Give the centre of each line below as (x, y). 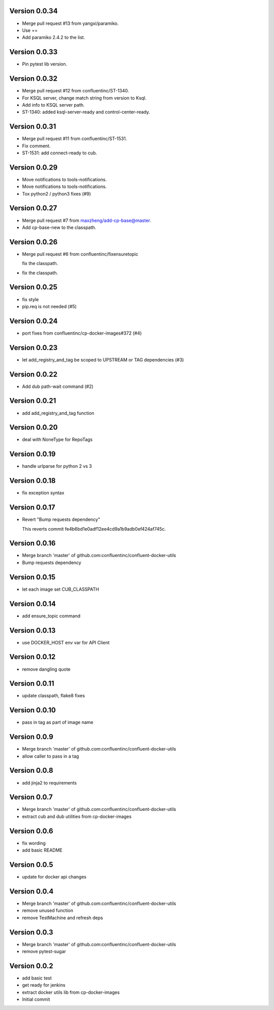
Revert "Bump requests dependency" (61, 519)
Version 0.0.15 (32, 577)
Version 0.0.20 (33, 427)
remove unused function (48, 910)
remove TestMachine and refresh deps (63, 918)
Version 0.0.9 (31, 737)
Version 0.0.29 (33, 167)
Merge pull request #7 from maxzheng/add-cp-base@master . (87, 220)
